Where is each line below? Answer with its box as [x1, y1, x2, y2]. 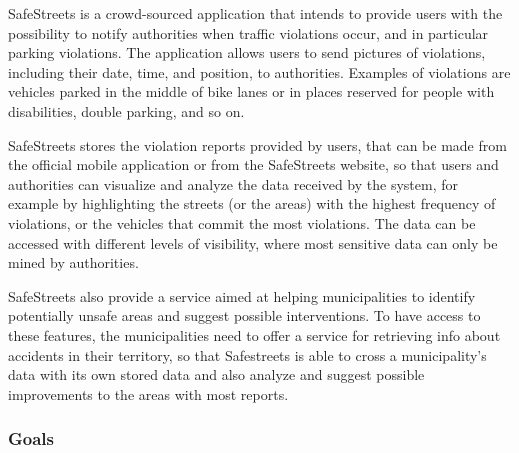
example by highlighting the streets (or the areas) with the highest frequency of [8, 193, 496, 214]
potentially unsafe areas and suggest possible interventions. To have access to [8, 305, 481, 326]
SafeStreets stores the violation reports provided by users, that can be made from [8, 134, 507, 155]
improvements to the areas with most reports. [8, 383, 289, 404]
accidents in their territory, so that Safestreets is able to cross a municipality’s [8, 344, 487, 365]
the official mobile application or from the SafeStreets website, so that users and [8, 154, 499, 175]
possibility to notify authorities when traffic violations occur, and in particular [8, 22, 489, 43]
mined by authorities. [8, 252, 139, 273]
